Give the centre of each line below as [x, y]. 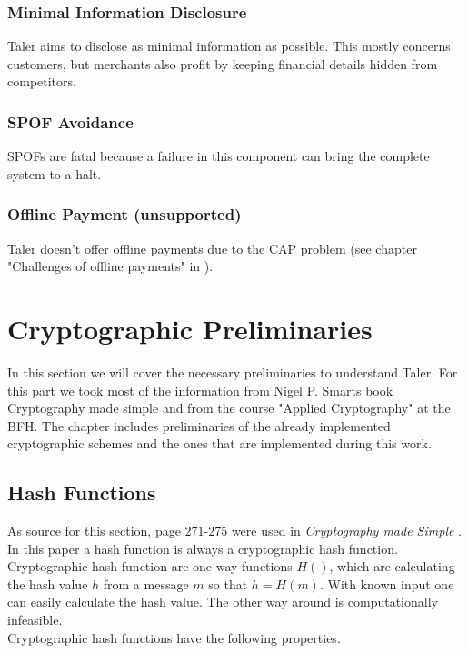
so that [228, 583]
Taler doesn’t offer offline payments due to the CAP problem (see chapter [212, 248]
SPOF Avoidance [70, 121]
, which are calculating [392, 566]
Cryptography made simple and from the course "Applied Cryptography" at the [229, 408]
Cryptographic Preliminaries [190, 328]
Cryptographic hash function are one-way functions [150, 566]
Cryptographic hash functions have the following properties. [174, 637]
